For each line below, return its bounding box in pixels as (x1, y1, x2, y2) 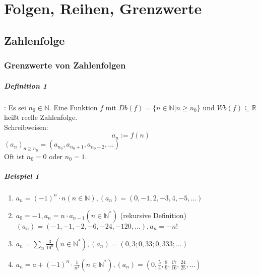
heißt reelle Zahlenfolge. (4, 112, 78, 122)
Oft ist (4, 151, 25, 161)
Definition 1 (4, 80, 47, 91)
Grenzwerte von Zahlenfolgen (4, 59, 126, 72)
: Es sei (4, 102, 26, 112)
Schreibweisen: (4, 121, 48, 132)
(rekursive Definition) (120, 210, 186, 220)
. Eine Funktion (49, 102, 98, 112)
